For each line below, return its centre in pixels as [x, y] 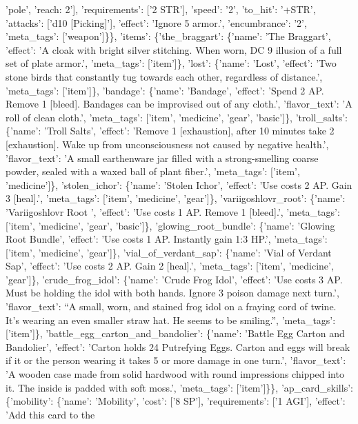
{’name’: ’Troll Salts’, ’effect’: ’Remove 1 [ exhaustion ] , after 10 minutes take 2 [170, 131]
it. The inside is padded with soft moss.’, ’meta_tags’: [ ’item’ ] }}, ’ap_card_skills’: [179, 387]
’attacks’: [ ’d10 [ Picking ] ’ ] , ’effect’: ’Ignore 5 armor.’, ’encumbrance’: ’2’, [156, 22]
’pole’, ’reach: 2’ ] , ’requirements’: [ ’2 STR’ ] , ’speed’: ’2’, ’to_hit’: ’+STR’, [161, 9]
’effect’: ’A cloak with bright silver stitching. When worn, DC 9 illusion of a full [174, 49]
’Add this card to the [50, 414]
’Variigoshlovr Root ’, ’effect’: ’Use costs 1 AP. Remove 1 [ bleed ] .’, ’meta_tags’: [173, 211]
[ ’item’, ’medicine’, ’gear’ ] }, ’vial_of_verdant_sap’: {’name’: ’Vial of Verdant [169, 252]
